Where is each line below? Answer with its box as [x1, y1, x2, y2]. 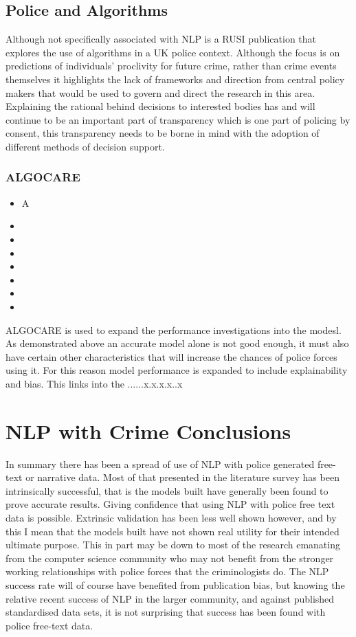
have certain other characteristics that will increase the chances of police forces [5, 349, 337, 364]
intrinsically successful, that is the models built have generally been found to [5, 483, 329, 498]
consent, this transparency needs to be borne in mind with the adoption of [5, 126, 320, 140]
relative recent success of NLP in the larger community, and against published [5, 591, 335, 605]
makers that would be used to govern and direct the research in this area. [5, 85, 315, 100]
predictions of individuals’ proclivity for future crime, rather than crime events [5, 58, 337, 73]
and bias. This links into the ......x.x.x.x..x [5, 376, 183, 390]
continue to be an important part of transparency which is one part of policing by [5, 112, 351, 126]
